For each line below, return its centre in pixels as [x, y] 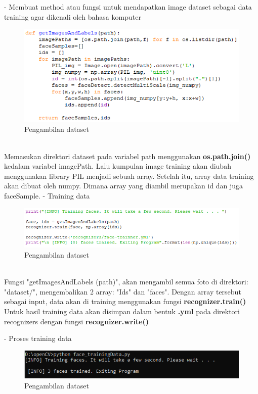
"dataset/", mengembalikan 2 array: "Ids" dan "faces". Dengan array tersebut [123, 291]
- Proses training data [38, 338]
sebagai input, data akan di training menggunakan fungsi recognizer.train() [125, 301]
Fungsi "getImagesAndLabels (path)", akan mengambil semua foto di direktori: [126, 282]
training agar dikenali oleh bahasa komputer [73, 16]
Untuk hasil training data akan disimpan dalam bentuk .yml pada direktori [122, 311]
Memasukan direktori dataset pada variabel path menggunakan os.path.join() [127, 156]
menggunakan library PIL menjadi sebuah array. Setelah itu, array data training [129, 176]
